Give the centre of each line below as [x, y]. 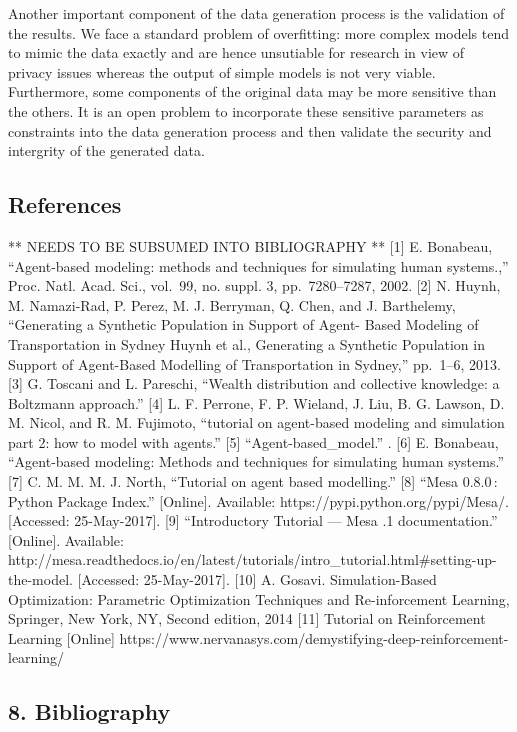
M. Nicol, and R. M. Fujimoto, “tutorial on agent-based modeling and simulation [256, 422]
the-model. [40, 579]
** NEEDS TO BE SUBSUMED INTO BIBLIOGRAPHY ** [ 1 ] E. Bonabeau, [250, 245]
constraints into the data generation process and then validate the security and [250, 130]
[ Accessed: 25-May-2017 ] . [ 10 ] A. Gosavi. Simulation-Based [257, 579]
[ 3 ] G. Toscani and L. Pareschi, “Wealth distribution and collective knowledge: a [254, 383]
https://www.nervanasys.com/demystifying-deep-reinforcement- [314, 637]
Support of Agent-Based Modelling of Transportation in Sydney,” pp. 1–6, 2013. [254, 363]
